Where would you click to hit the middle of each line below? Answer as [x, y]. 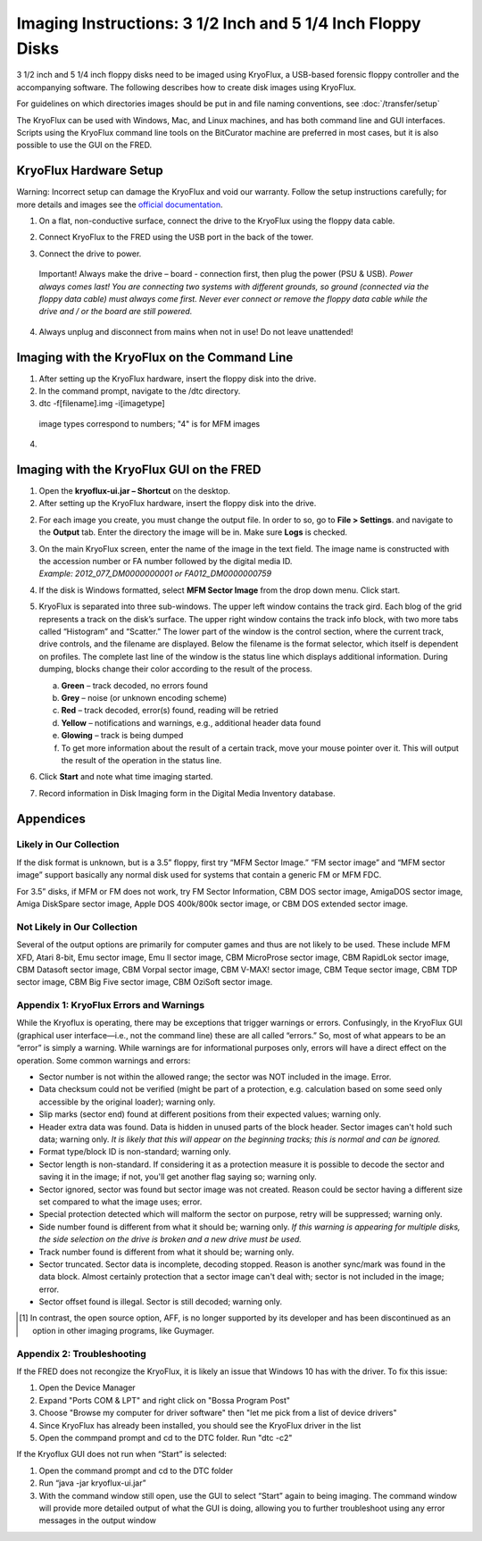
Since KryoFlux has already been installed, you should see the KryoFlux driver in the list [200, 1425]
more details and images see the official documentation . [120, 204]
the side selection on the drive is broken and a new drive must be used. [170, 1239]
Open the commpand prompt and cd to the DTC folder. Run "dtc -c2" [166, 1437]
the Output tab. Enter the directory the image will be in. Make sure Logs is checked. [193, 532]
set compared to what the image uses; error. [120, 1202]
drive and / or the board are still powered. [116, 312]
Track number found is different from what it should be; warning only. [166, 1252]
